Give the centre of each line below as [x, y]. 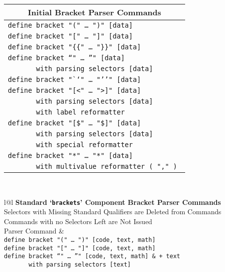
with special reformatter [84, 145]
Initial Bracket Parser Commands [95, 12]
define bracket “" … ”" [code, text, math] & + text [92, 256]
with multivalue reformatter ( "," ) [107, 166]
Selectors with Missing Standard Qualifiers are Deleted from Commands [113, 212]
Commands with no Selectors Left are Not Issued [78, 221]
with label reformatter [80, 112]
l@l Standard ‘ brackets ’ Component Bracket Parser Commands [112, 202]
